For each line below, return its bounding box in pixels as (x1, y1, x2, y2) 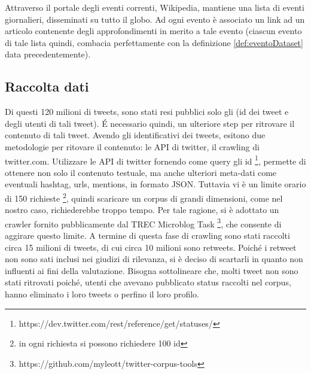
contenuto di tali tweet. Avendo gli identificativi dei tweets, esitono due (5, 129, 266, 141)
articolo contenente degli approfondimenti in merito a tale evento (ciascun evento (5, 25, 302, 37)
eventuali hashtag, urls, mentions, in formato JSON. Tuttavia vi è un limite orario (5, 178, 306, 190)
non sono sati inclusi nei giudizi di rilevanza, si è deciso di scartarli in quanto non (5, 253, 303, 265)
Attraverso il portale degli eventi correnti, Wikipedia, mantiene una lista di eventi (5, 1, 304, 13)
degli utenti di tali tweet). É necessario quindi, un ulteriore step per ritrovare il (5, 117, 295, 129)
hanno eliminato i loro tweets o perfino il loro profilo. (5, 288, 199, 300)
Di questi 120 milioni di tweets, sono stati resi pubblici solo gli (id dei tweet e (5, 105, 289, 118)
